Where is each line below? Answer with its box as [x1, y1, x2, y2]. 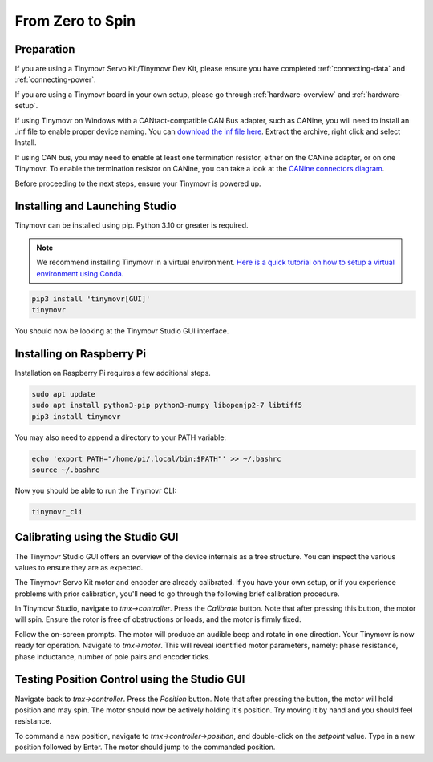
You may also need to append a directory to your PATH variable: [14, 433, 227, 442]
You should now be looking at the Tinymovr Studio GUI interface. [14, 326, 229, 336]
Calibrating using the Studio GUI [14, 530, 179, 544]
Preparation [14, 42, 75, 56]
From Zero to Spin [14, 12, 136, 30]
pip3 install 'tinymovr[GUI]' [31, 294, 151, 304]
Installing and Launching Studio [14, 200, 176, 213]
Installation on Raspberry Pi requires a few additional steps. [14, 368, 212, 377]
